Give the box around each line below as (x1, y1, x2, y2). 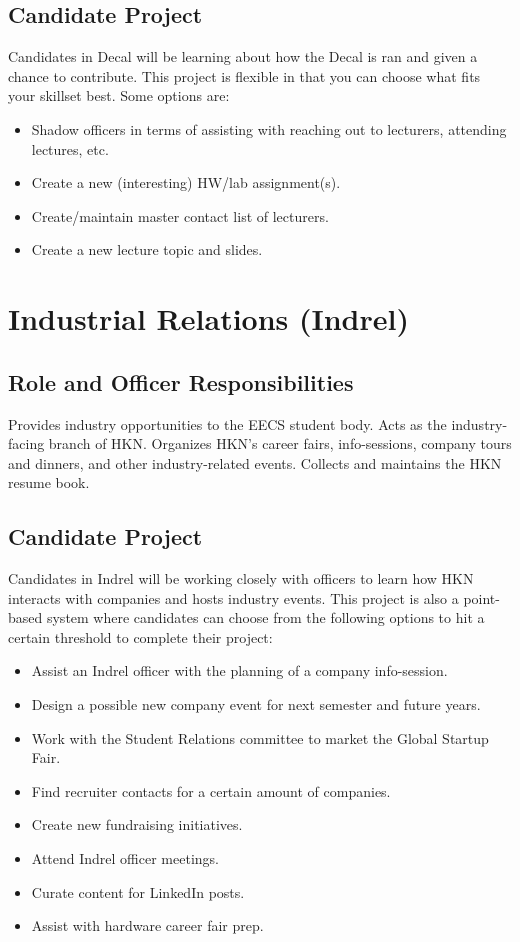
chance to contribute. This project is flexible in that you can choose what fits (8, 65, 481, 86)
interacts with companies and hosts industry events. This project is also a (8, 587, 459, 608)
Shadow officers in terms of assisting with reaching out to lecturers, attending (31, 118, 507, 139)
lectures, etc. (31, 138, 109, 159)
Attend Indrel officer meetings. (31, 848, 219, 869)
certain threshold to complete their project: (8, 626, 273, 647)
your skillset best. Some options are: (8, 85, 230, 106)
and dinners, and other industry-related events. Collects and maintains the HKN (8, 452, 502, 473)
